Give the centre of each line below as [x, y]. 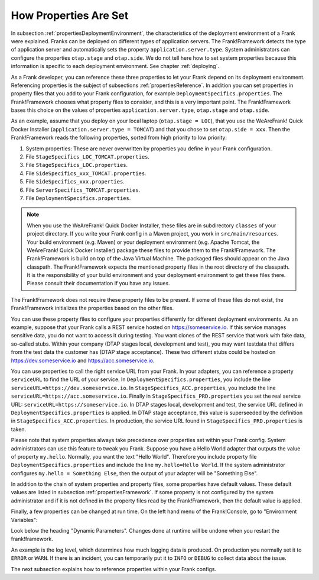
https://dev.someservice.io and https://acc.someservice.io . [83, 360]
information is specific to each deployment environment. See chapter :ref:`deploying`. [115, 66]
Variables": [24, 520]
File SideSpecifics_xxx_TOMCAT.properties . [86, 173]
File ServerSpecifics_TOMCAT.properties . [83, 190]
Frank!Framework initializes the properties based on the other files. [92, 308]
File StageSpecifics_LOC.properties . [77, 165]
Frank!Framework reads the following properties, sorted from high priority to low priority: [119, 138]
